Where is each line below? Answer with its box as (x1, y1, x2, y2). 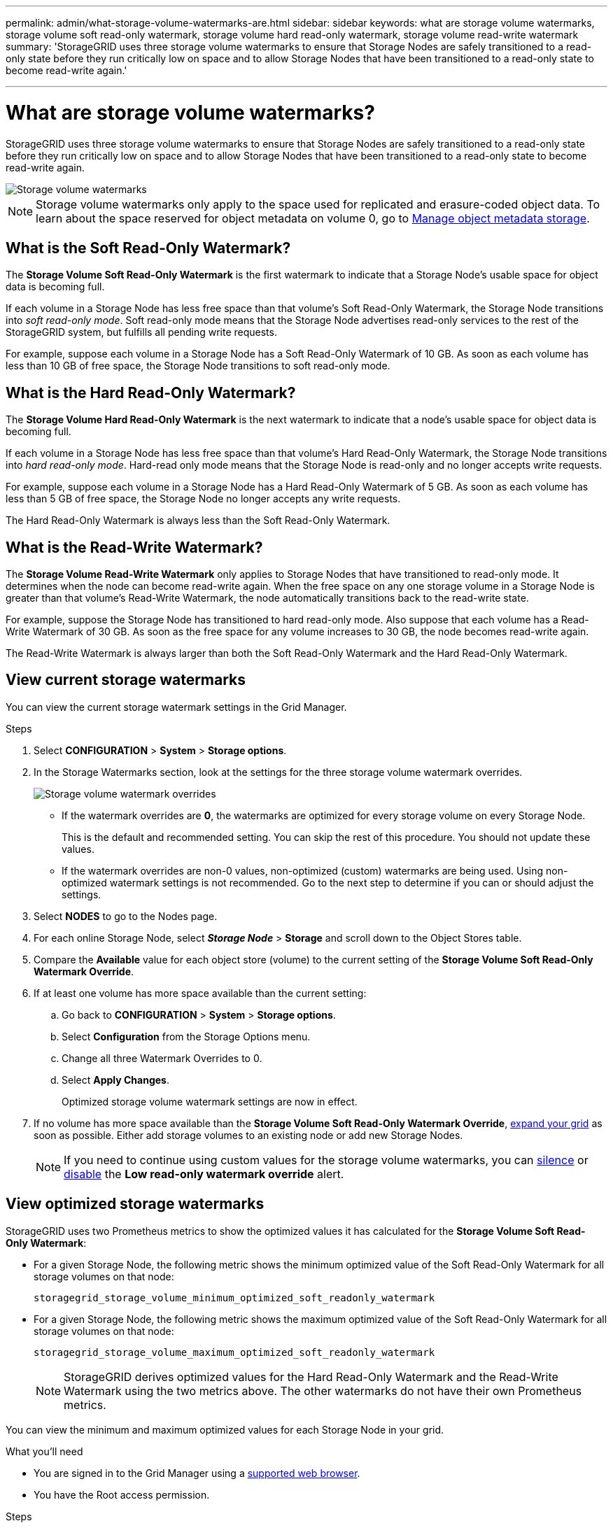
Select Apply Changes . (62, 1073, 169, 1086)
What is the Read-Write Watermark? (6, 538, 263, 556)
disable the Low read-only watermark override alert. (64, 1166, 344, 1181)
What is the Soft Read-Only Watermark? (6, 239, 291, 257)
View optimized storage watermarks (6, 1195, 265, 1213)
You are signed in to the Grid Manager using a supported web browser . (34, 1466, 360, 1479)
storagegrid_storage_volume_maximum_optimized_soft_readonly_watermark (34, 1346, 435, 1358)
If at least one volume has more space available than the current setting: (34, 986, 367, 999)
